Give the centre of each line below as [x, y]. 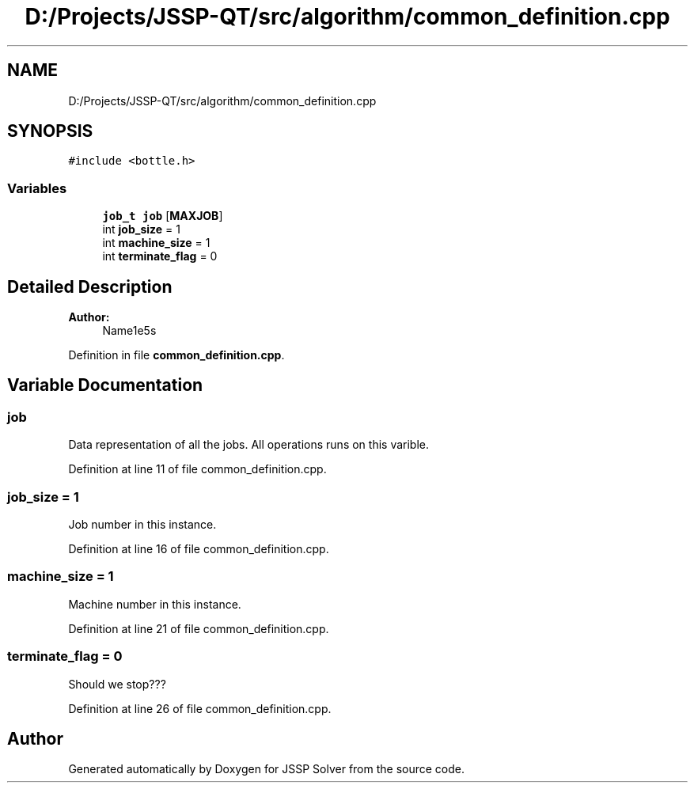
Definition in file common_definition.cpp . [176, 355]
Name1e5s [129, 331]
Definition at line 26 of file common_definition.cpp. [200, 708]
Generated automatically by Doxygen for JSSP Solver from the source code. [267, 769]
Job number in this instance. [142, 524]
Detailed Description [90, 286]
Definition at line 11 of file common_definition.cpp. [197, 469]
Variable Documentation [105, 385]
